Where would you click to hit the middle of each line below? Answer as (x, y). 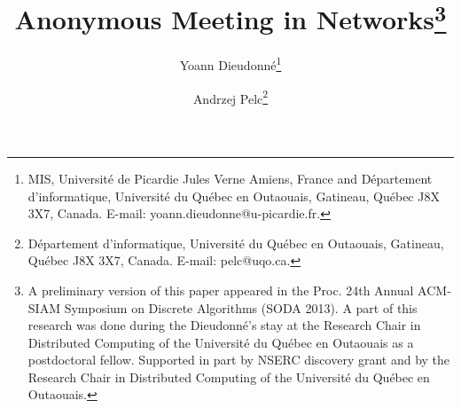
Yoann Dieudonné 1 (230, 64)
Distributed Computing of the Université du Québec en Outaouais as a (221, 342)
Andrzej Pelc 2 (230, 97)
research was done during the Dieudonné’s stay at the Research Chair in (224, 325)
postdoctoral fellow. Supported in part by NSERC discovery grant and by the (239, 360)
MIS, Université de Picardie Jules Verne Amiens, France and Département (230, 178)
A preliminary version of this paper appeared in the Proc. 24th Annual (221, 290)
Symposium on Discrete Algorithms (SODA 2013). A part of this (241, 307)
